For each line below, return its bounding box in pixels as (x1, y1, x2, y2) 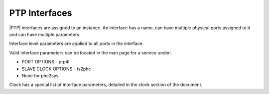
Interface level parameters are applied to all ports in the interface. (9, 41, 144, 47)
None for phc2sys (21, 72, 59, 79)
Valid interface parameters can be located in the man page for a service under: (9, 49, 171, 55)
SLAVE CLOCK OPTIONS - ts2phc (21, 66, 91, 72)
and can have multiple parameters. (9, 31, 81, 37)
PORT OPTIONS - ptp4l (21, 59, 70, 65)
